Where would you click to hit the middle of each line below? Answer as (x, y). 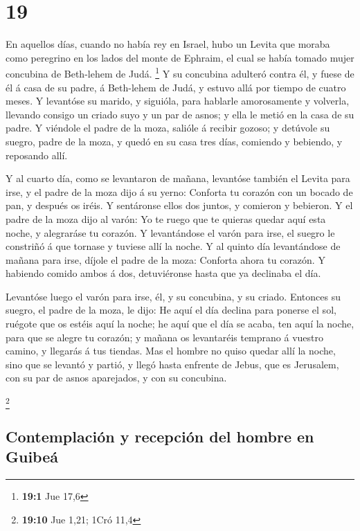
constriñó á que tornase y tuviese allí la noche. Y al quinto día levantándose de (173, 246)
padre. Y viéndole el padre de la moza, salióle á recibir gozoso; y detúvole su (168, 128)
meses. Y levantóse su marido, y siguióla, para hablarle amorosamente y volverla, (178, 101)
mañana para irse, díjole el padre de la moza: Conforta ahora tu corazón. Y (165, 259)
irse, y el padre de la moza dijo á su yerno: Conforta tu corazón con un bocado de (179, 191)
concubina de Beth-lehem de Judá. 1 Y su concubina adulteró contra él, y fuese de (180, 72)
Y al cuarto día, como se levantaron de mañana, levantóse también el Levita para (178, 178)
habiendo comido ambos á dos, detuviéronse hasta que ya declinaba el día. (163, 273)
